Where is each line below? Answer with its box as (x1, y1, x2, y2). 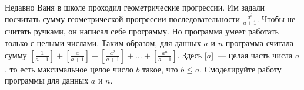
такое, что (142, 63, 178, 75)
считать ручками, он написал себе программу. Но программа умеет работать (5, 25, 279, 37)
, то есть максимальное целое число (5, 63, 133, 75)
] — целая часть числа (211, 49, 293, 61)
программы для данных (5, 74, 89, 86)
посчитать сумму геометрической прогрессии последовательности (5, 12, 240, 25)
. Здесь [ (177, 49, 207, 61)
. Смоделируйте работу (199, 63, 282, 75)
